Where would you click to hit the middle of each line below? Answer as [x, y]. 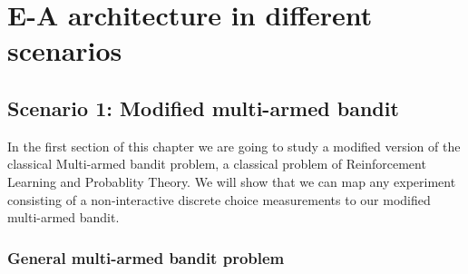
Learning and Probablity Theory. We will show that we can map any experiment [232, 181]
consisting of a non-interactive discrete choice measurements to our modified [219, 199]
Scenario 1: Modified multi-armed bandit [203, 108]
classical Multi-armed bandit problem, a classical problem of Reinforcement [217, 164]
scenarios [65, 50]
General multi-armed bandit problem [146, 257]
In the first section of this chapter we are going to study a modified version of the [234, 146]
